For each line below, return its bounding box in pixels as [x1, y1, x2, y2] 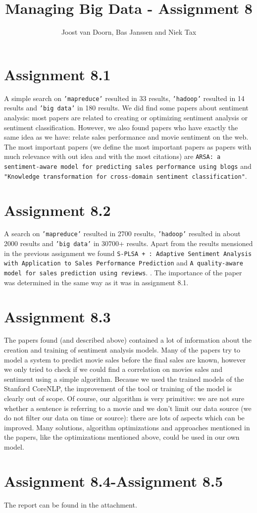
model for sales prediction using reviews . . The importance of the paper [4, 267, 242, 278]
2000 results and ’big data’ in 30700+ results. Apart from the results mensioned [4, 238, 253, 249]
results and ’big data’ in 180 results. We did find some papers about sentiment [4, 103, 249, 113]
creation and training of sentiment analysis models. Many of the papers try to [4, 345, 240, 355]
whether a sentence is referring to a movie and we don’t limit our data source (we [4, 403, 252, 413]
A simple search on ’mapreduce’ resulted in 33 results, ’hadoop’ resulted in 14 [4, 93, 245, 103]
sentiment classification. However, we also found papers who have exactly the [4, 122, 238, 132]
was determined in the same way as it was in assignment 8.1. [4, 277, 189, 287]
